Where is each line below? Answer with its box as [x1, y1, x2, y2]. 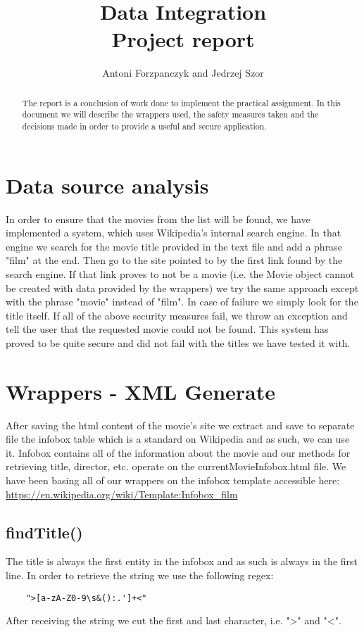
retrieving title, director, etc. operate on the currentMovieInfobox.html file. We [6, 459, 346, 474]
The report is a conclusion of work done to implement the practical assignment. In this [22, 96, 341, 108]
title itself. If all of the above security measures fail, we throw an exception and [6, 308, 348, 322]
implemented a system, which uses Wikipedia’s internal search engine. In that [6, 225, 341, 240]
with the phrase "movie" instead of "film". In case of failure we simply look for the [6, 294, 358, 309]
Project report [111, 25, 255, 53]
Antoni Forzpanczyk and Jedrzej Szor [102, 65, 264, 80]
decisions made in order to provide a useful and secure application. [22, 120, 267, 132]
